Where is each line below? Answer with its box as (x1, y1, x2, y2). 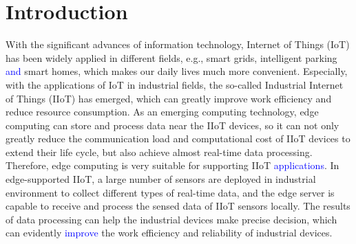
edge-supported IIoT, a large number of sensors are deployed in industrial (6, 172, 316, 186)
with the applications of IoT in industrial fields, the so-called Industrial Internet (6, 77, 344, 91)
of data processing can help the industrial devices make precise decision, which (6, 212, 337, 226)
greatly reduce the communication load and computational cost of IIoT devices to (6, 131, 350, 146)
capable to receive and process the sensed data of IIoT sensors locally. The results (6, 199, 350, 213)
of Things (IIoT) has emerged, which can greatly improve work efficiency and (6, 91, 332, 105)
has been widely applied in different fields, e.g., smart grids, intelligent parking (6, 50, 337, 65)
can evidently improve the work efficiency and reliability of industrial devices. (6, 225, 333, 240)
